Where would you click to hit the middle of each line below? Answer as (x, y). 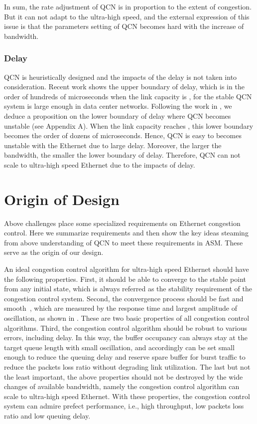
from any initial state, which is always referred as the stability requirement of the (128, 289)
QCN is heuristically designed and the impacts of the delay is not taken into (121, 77)
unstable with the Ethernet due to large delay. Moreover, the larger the (113, 145)
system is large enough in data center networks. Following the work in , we (118, 106)
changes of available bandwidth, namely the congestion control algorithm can (122, 386)
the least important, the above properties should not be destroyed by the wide (124, 376)
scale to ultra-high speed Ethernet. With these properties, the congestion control (127, 396)
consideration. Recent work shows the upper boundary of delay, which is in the (124, 87)
